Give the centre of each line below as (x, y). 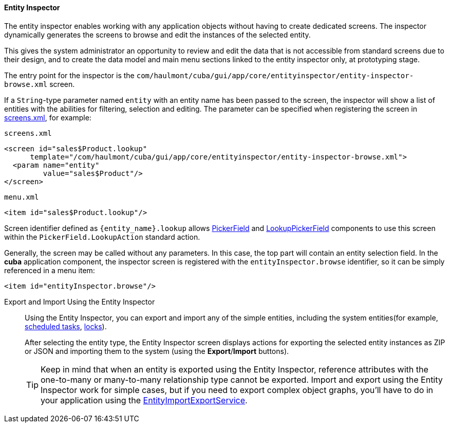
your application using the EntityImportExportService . (144, 400)
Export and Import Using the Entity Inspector (80, 301)
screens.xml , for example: (48, 117)
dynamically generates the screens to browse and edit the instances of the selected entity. (157, 34)
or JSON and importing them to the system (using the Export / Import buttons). (157, 351)
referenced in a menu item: (50, 270)
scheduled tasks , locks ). (66, 326)
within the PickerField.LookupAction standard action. (102, 237)
